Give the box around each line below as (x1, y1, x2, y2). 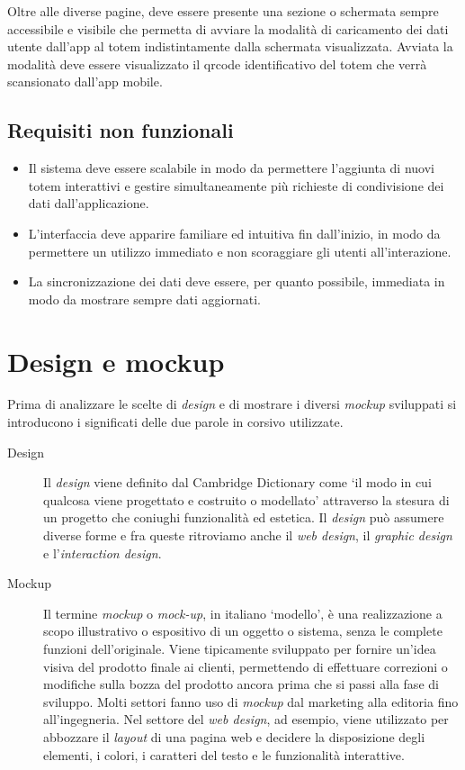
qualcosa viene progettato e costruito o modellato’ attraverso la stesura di (43, 490, 450, 509)
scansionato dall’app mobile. (7, 72, 163, 91)
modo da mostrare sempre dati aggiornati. (28, 289, 261, 308)
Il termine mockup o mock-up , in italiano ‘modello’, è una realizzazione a (43, 603, 443, 622)
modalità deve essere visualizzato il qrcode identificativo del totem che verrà (7, 54, 427, 73)
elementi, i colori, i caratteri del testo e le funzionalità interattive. (43, 745, 405, 764)
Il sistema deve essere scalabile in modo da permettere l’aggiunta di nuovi (28, 159, 434, 177)
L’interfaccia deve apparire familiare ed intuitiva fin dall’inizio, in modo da (28, 223, 441, 242)
